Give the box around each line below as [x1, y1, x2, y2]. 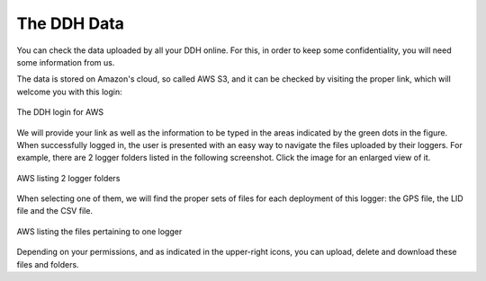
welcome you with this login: [16, 86, 123, 97]
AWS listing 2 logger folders [16, 172, 121, 183]
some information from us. [16, 57, 115, 67]
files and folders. [16, 259, 80, 269]
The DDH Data [16, 13, 125, 33]
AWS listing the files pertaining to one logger [16, 225, 183, 237]
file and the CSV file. [16, 206, 94, 216]
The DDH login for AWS [16, 107, 103, 118]
